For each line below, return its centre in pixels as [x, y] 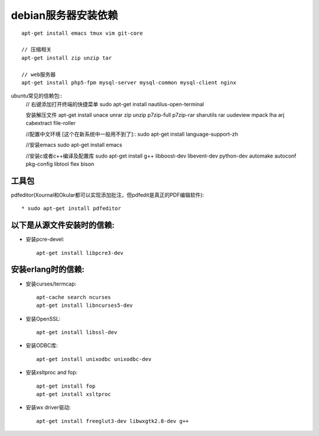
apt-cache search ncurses [74, 297]
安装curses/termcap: [51, 284]
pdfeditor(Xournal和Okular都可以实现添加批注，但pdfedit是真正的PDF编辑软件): [108, 195]
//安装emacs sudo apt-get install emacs [74, 145]
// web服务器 [39, 74]
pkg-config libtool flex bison [60, 164]
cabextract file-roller [51, 123]
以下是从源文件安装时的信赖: [63, 225]
